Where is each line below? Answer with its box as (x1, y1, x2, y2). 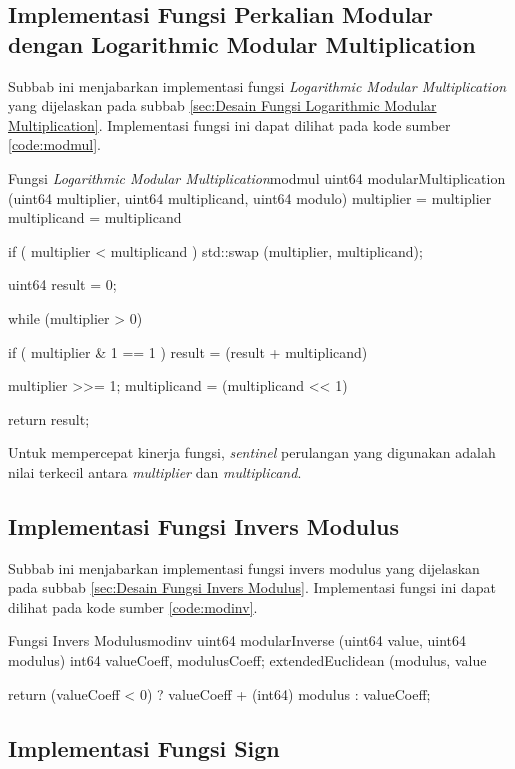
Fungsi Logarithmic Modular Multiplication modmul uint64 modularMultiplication (8, 167, 506, 188)
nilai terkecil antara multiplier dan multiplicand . (8, 461, 302, 482)
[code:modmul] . (8, 134, 101, 155)
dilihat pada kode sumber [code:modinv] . (8, 596, 258, 617)
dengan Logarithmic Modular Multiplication (8, 28, 476, 59)
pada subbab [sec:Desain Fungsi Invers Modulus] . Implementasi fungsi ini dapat (8, 577, 496, 598)
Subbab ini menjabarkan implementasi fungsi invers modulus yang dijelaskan (8, 557, 480, 578)
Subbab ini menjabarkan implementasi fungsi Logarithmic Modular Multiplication (8, 75, 507, 96)
